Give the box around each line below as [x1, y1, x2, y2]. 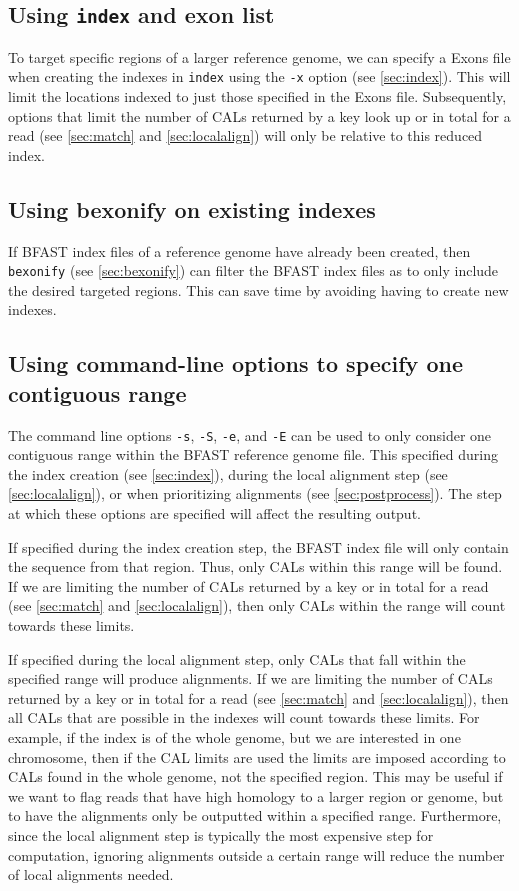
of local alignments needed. [8, 864, 174, 885]
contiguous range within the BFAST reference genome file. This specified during [8, 444, 498, 465]
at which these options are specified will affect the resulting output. [8, 503, 421, 524]
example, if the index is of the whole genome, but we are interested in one [8, 727, 461, 748]
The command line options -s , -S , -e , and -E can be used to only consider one [8, 424, 492, 445]
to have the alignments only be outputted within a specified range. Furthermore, [8, 805, 502, 826]
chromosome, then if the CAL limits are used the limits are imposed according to [8, 746, 506, 767]
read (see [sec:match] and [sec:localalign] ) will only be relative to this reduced [8, 125, 483, 146]
